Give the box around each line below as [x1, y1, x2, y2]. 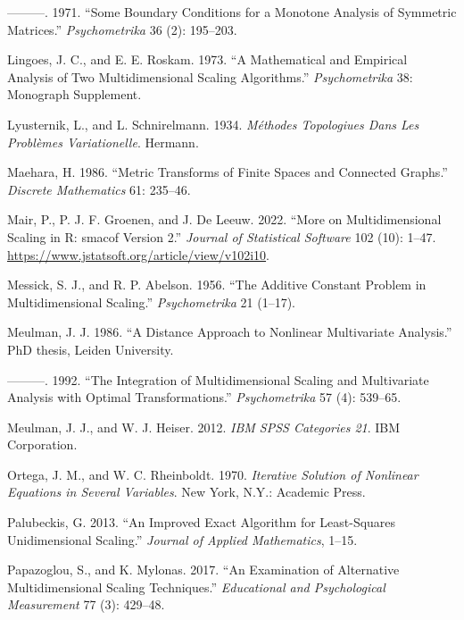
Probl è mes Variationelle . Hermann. [7, 132, 199, 151]
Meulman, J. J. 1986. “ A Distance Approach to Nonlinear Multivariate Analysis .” [7, 323, 452, 341]
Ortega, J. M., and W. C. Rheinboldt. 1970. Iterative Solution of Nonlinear [7, 465, 418, 483]
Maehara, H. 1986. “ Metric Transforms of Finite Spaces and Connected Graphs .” [7, 163, 448, 181]
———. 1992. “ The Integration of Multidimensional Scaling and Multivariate [7, 370, 429, 389]
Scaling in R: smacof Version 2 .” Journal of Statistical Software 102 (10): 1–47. [7, 227, 436, 246]
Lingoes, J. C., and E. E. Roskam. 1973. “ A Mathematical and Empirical [7, 50, 408, 69]
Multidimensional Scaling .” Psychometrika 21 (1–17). [7, 292, 295, 311]
